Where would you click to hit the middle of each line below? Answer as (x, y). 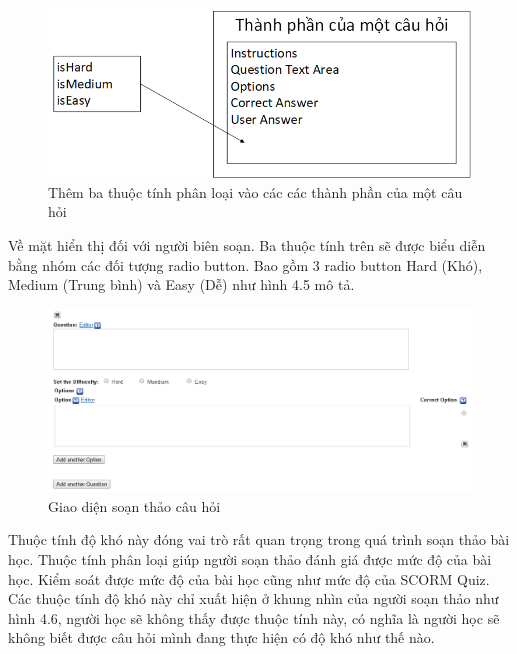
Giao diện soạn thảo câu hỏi (134, 505)
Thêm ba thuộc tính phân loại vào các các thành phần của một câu (255, 191)
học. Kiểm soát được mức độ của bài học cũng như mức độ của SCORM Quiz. (249, 578)
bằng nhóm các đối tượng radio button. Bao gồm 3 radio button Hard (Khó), (245, 264)
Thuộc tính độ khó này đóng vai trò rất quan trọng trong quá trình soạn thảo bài (259, 539)
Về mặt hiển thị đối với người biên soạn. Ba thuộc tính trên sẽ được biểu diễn (247, 245)
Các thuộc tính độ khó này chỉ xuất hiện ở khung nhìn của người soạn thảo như (253, 598)
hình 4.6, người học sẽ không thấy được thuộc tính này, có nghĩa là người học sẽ (254, 617)
